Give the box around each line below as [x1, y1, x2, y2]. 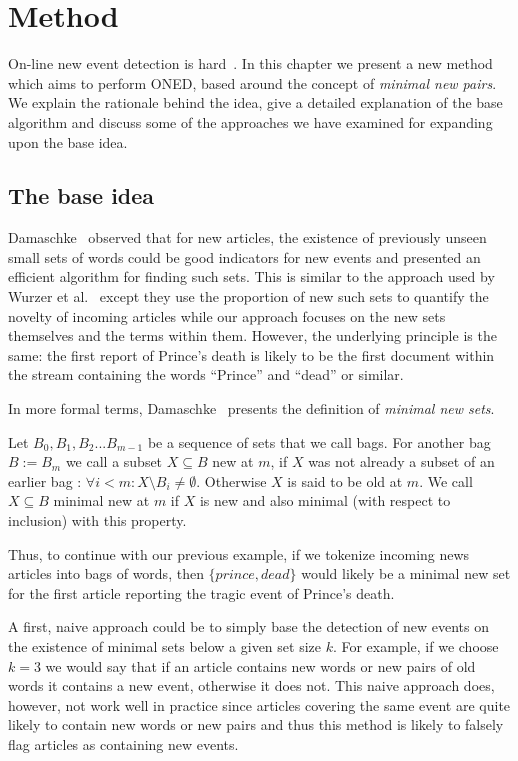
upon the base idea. [8, 131, 128, 152]
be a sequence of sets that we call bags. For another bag [147, 431, 491, 452]
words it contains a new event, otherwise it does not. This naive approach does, [8, 675, 495, 696]
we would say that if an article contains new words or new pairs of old [45, 655, 476, 676]
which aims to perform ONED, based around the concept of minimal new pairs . [8, 72, 497, 93]
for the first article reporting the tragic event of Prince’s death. [8, 582, 395, 603]
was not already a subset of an [308, 451, 495, 472]
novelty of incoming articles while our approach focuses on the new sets [8, 305, 446, 326]
